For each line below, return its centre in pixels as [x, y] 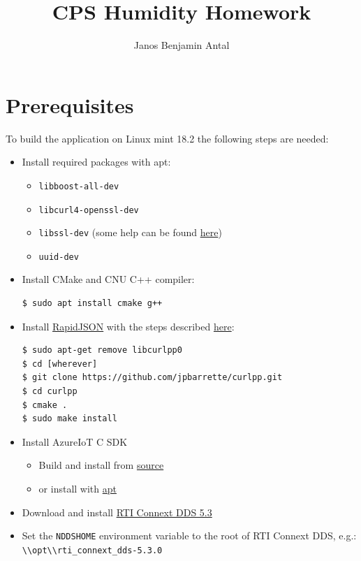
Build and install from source [101, 465]
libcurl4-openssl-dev [89, 210]
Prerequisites [70, 104]
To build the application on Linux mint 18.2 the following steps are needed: [167, 138]
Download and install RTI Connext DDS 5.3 [117, 512]
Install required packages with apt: [96, 162]
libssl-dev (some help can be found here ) [130, 232]
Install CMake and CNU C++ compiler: [108, 279]
